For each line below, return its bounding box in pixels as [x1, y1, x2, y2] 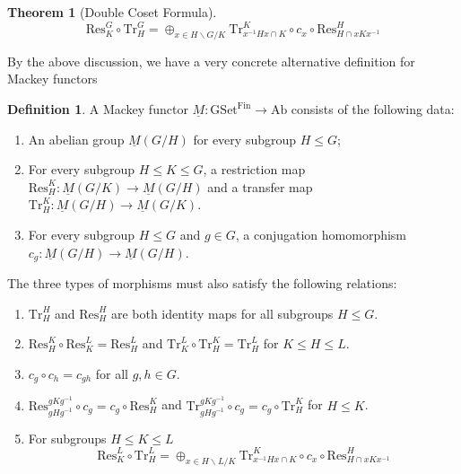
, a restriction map [203, 160, 306, 179]
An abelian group [28, 129, 125, 148]
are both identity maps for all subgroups [110, 303, 334, 322]
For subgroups [28, 428, 107, 447]
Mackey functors [7, 69, 98, 88]
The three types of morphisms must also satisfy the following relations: [7, 274, 397, 293]
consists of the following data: [291, 100, 455, 118]
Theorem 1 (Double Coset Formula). [7, 3, 217, 21]
